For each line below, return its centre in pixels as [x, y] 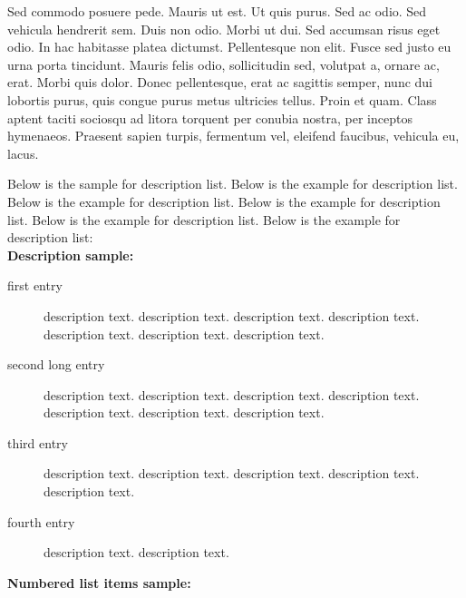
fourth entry [41, 521]
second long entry [56, 364]
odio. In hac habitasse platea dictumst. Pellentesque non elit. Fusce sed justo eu [229, 47]
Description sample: [71, 255]
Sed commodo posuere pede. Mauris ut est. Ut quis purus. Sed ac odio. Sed [217, 11]
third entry [38, 442]
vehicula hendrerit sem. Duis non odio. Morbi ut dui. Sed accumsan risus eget [224, 29]
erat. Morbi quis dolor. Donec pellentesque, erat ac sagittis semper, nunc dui [220, 82]
